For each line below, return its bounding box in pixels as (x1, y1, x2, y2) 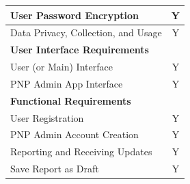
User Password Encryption (10, 8, 139, 22)
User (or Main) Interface (10, 60, 113, 74)
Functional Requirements (10, 93, 131, 107)
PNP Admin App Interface (10, 76, 123, 90)
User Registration (10, 110, 84, 124)
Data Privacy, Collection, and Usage (10, 25, 162, 40)
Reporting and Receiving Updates (10, 144, 152, 159)
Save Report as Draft (10, 161, 99, 176)
